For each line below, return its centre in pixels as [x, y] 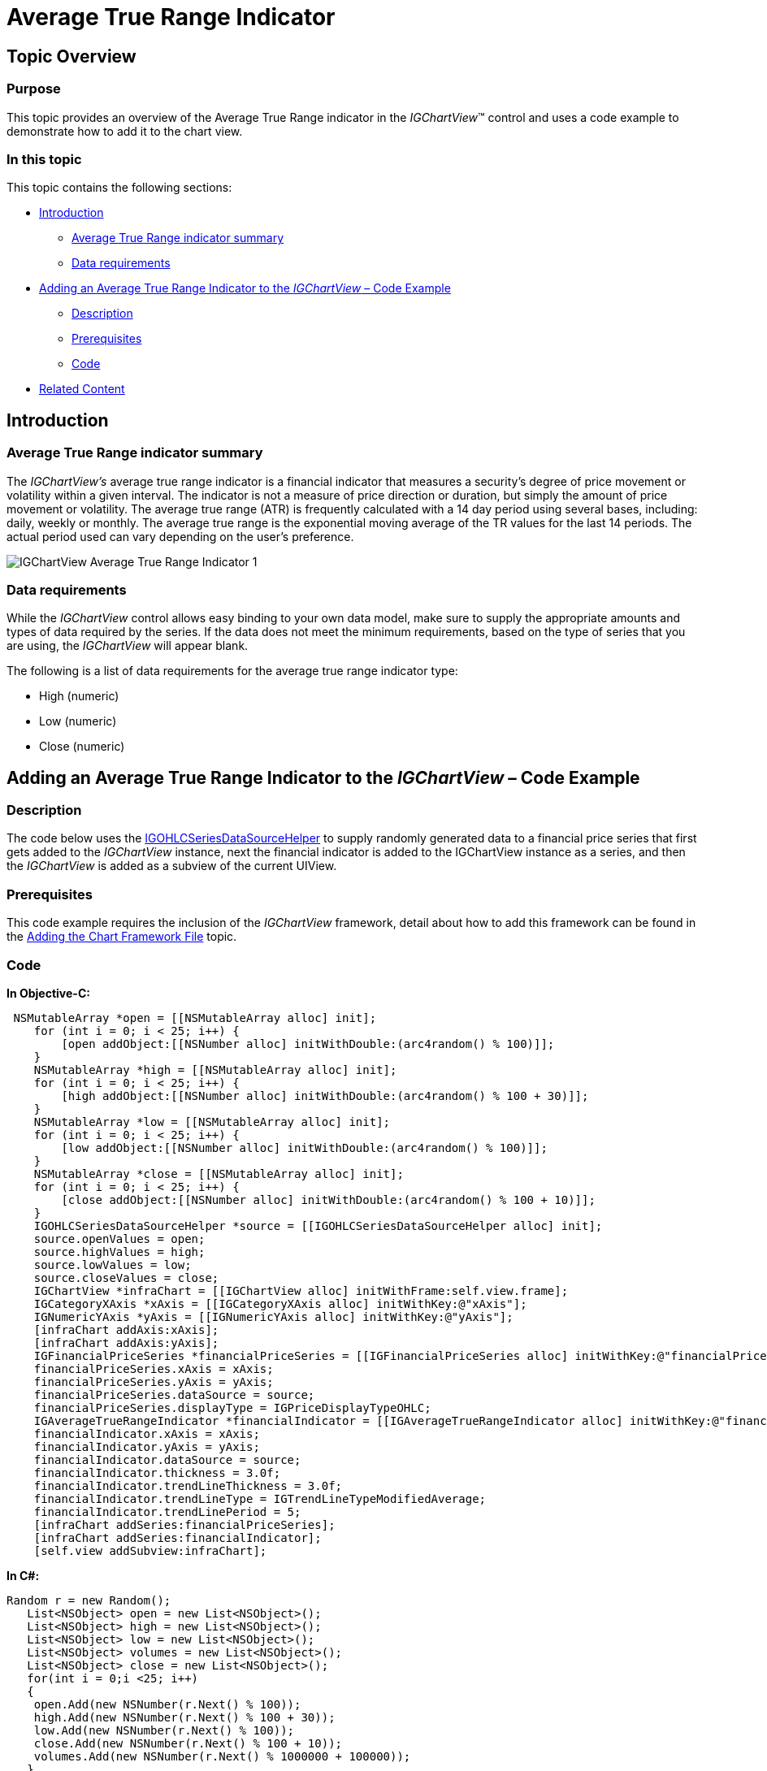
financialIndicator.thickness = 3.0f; [157, 1472]
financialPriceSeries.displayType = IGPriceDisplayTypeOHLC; [232, 1407]
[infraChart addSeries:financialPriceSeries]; [184, 1524]
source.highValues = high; [119, 1251]
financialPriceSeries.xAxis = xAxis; [154, 1368]
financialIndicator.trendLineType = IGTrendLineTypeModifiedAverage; [260, 1498]
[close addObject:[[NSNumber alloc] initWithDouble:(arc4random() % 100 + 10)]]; [328, 1199]
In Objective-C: [48, 993]
